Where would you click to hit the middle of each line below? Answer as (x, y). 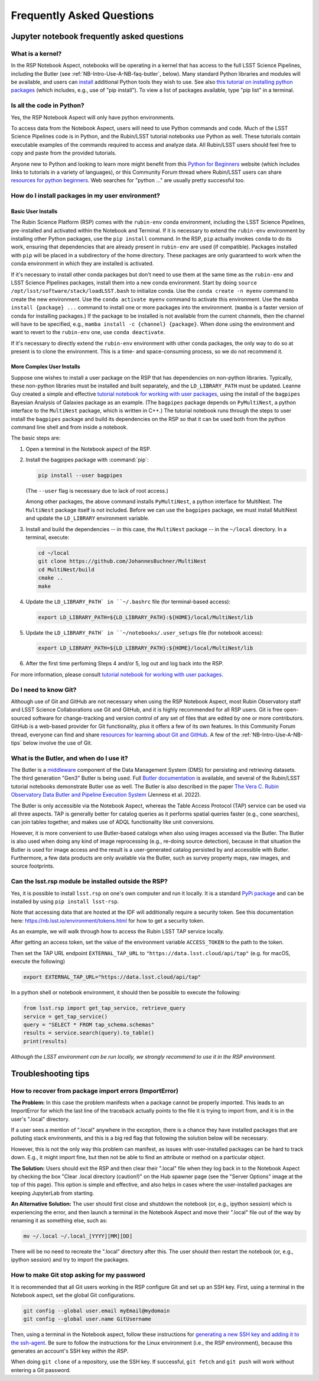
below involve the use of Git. (58, 743)
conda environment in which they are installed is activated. (82, 264)
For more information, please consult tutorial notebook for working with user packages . (117, 674)
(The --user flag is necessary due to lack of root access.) (97, 491)
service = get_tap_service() (66, 1016)
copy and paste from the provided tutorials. (64, 153)
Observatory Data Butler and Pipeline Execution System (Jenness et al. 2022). (106, 795)
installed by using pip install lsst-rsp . (65, 901)
